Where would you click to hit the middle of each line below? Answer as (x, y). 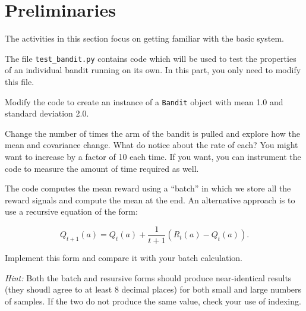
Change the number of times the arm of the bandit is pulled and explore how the (152, 133)
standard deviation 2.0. (47, 113)
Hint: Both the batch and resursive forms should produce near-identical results (148, 277)
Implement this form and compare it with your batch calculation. (124, 258)
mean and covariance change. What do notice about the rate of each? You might (152, 145)
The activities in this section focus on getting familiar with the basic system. (144, 38)
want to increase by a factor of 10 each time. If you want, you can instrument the (153, 156)
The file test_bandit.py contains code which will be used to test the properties (151, 58)
